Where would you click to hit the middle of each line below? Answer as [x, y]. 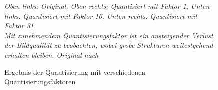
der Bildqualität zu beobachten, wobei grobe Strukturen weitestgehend [109, 45]
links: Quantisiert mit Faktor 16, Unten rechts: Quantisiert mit [101, 16]
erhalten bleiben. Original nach [51, 55]
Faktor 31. [20, 26]
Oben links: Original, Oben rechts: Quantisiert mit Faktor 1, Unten [107, 6]
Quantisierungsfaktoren [40, 82]
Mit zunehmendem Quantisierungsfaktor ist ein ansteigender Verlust [109, 35]
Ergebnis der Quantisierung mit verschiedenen [75, 72]
